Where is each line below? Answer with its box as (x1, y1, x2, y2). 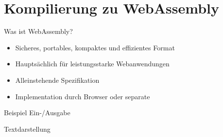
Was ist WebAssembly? (4, 26, 73, 36)
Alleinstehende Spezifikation (15, 75, 100, 85)
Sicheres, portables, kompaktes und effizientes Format (15, 42, 175, 52)
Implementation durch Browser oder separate (15, 91, 150, 101)
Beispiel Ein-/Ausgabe (4, 107, 70, 118)
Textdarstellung (4, 123, 51, 134)
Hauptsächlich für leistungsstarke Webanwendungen (15, 59, 170, 69)
